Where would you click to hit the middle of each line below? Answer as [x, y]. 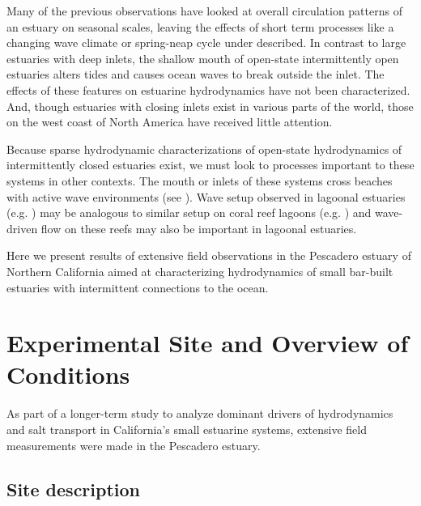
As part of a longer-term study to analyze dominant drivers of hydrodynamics [200, 413]
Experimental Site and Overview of [208, 343]
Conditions [68, 374]
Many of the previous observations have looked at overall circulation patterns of [204, 11]
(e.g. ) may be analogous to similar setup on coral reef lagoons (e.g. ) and [189, 213]
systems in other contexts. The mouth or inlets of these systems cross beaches [200, 180]
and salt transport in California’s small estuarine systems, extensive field [187, 429]
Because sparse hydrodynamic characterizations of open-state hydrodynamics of [204, 149]
